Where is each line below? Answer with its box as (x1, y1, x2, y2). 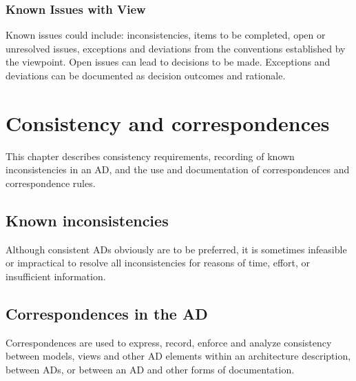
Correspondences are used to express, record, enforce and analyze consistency (6, 335, 332, 349)
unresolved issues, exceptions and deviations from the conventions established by (6, 41, 346, 55)
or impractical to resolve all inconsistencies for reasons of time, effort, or (6, 255, 311, 270)
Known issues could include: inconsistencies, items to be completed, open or (6, 28, 326, 42)
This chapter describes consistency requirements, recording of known (6, 148, 295, 163)
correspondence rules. (6, 175, 96, 190)
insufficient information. (6, 268, 106, 283)
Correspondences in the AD (6, 302, 208, 324)
